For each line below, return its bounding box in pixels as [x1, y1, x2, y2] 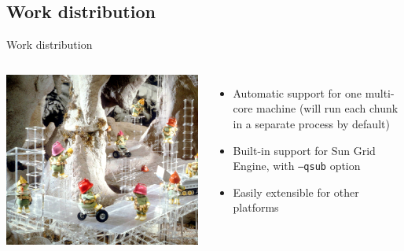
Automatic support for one [233, 84, 362, 101]
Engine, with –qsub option [233, 157, 361, 174]
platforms [233, 199, 279, 216]
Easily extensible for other [233, 183, 359, 200]
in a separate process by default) [233, 115, 390, 131]
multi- [365, 84, 395, 101]
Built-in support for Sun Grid [233, 142, 376, 158]
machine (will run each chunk [256, 100, 398, 116]
